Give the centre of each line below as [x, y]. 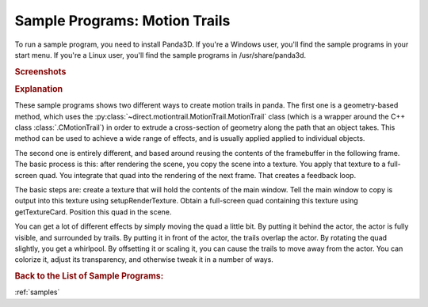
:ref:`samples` [37, 292]
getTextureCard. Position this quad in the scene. [93, 212]
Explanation [39, 89]
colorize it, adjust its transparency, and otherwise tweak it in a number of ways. [144, 260]
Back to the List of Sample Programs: [89, 276]
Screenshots [40, 71]
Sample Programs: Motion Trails [122, 21]
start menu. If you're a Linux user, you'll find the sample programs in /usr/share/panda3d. [160, 55]
